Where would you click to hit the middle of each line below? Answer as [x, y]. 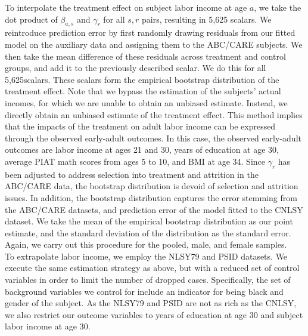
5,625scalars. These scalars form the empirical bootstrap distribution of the [142, 79]
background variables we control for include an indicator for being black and [144, 291]
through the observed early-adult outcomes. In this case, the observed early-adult [153, 138]
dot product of [31, 19]
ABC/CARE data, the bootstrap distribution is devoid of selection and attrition [152, 186]
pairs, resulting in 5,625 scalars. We [207, 19]
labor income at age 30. [48, 326]
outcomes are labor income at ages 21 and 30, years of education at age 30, [142, 149]
